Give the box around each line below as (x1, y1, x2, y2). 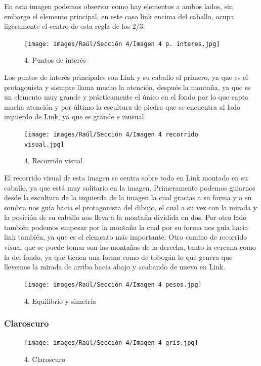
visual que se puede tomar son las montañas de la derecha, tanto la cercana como (4, 242, 256, 252)
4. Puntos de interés (24, 55, 86, 65)
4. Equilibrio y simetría (24, 295, 96, 306)
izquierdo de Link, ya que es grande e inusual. (4, 111, 146, 122)
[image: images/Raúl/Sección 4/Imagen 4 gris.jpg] (24, 339, 198, 347)
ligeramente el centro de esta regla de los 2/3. (4, 21, 145, 31)
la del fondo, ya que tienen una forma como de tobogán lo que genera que (4, 251, 233, 262)
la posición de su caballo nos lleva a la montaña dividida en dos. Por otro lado (4, 212, 247, 222)
